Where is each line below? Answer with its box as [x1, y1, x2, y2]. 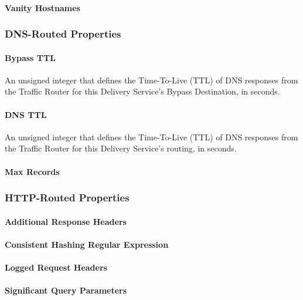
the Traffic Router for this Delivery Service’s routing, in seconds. [5, 142, 237, 154]
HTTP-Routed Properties [5, 190, 130, 205]
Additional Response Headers [5, 215, 127, 227]
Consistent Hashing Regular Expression [5, 238, 169, 250]
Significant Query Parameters [5, 284, 127, 296]
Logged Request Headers [5, 261, 107, 273]
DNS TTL [5, 108, 47, 120]
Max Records [5, 165, 60, 177]
